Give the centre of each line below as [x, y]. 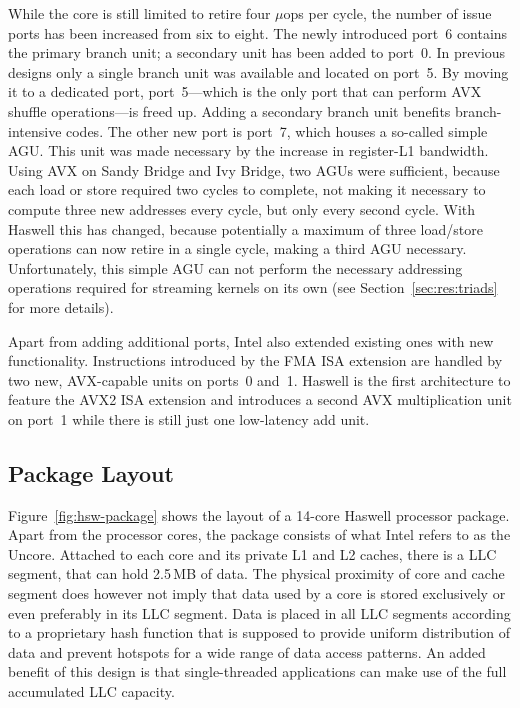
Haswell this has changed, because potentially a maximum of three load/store [245, 228]
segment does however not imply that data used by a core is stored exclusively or [257, 593]
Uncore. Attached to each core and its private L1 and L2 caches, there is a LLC [252, 553]
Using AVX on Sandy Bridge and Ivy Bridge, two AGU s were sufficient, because [254, 169]
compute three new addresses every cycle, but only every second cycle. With [242, 208]
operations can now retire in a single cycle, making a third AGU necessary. [237, 248]
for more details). [61, 306]
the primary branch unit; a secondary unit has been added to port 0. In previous [257, 52]
